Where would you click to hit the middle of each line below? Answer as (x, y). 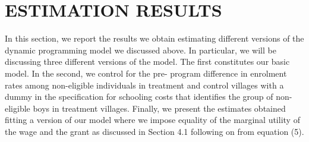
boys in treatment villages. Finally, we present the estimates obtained (159, 108)
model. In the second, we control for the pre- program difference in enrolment (146, 73)
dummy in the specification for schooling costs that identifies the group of (139, 97)
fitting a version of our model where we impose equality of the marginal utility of (152, 120)
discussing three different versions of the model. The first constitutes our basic (147, 61)
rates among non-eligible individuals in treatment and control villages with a (144, 85)
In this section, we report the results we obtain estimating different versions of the (154, 38)
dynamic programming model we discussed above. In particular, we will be (141, 50)
